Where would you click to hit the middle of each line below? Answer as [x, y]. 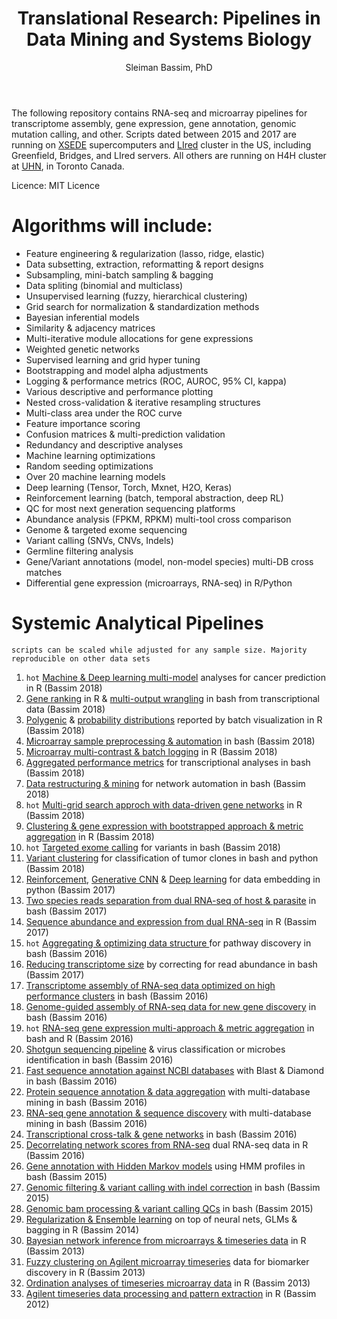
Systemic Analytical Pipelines [137, 623]
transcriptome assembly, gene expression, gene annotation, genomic [154, 123]
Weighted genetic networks [82, 349]
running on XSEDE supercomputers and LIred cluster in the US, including [161, 144]
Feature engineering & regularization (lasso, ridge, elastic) [145, 253]
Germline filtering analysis [79, 551]
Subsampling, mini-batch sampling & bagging [119, 274]
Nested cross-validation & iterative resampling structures [143, 402]
